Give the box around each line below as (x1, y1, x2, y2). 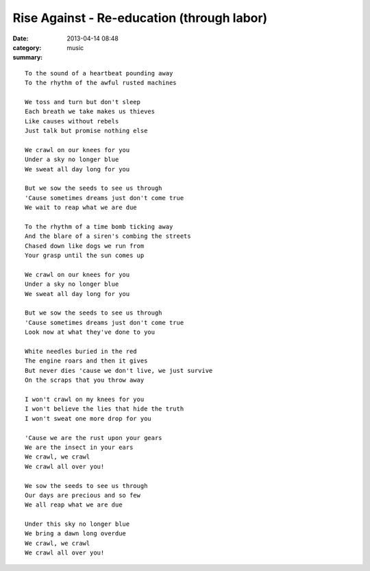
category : (12, 43, 42, 51)
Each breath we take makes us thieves (25, 108, 156, 116)
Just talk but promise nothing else (25, 127, 148, 135)
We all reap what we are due (25, 501, 123, 509)
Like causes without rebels (25, 117, 119, 125)
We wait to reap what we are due (25, 204, 137, 212)
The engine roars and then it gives (25, 357, 148, 365)
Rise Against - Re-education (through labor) (12, 10, 268, 25)
